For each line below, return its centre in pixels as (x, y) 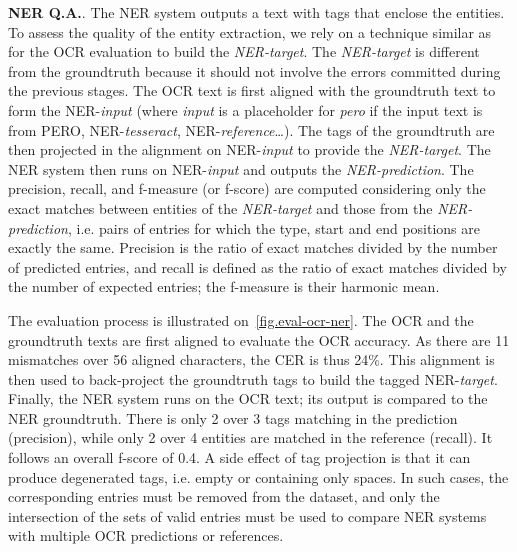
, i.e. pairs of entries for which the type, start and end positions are (273, 227)
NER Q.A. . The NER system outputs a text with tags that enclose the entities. (256, 12)
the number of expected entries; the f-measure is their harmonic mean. (224, 286)
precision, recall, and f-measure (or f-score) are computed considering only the (247, 188)
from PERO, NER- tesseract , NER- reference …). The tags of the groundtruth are (251, 129)
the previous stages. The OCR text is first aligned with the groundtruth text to (252, 90)
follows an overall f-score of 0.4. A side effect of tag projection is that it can (239, 457)
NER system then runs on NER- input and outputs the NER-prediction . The (241, 168)
